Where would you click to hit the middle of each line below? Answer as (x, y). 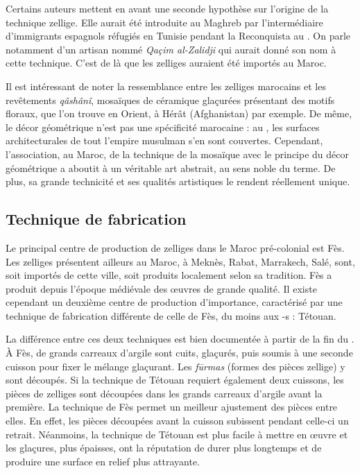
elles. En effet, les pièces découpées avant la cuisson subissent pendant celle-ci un (177, 421)
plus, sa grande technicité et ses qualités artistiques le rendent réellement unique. (178, 181)
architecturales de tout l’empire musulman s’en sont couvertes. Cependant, (164, 140)
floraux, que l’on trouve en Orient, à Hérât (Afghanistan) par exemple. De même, (179, 113)
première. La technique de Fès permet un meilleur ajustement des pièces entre (172, 407)
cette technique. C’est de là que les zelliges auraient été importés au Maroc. (166, 63)
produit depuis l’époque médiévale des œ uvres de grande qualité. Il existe (161, 288)
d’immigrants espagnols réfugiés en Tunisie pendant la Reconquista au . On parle (178, 36)
